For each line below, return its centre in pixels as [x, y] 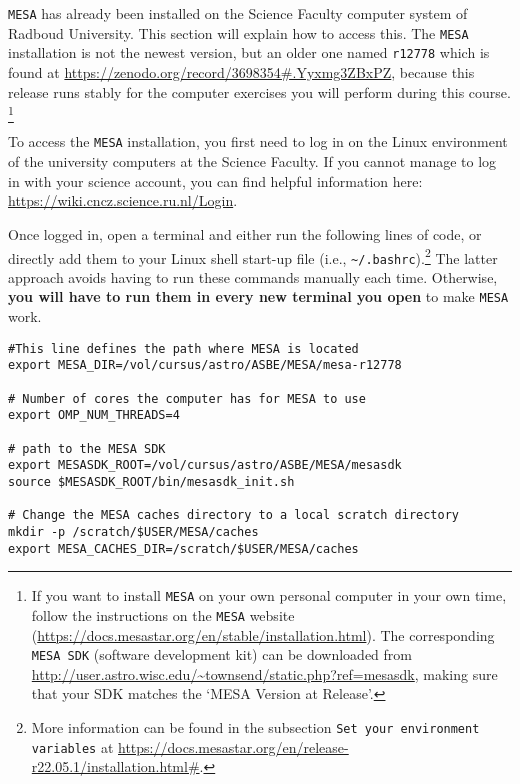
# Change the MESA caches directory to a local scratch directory [234, 515]
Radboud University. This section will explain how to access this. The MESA [238, 32]
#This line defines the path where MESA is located [183, 348]
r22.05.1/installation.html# [115, 766]
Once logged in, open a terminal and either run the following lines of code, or [245, 233]
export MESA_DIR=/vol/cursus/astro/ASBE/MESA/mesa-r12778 [205, 365]
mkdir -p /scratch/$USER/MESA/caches [133, 531]
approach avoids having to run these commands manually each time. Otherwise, [253, 276]
